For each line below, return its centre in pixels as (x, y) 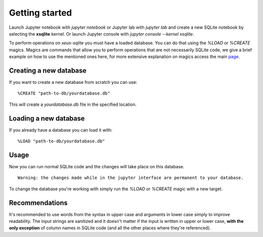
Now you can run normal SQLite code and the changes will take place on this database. (97, 167)
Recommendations (38, 203)
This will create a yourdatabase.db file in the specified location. (73, 104)
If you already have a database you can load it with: (61, 130)
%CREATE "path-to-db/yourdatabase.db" (64, 93)
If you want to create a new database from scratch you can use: (73, 82)
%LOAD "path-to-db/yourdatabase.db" (61, 141)
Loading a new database (47, 118)
